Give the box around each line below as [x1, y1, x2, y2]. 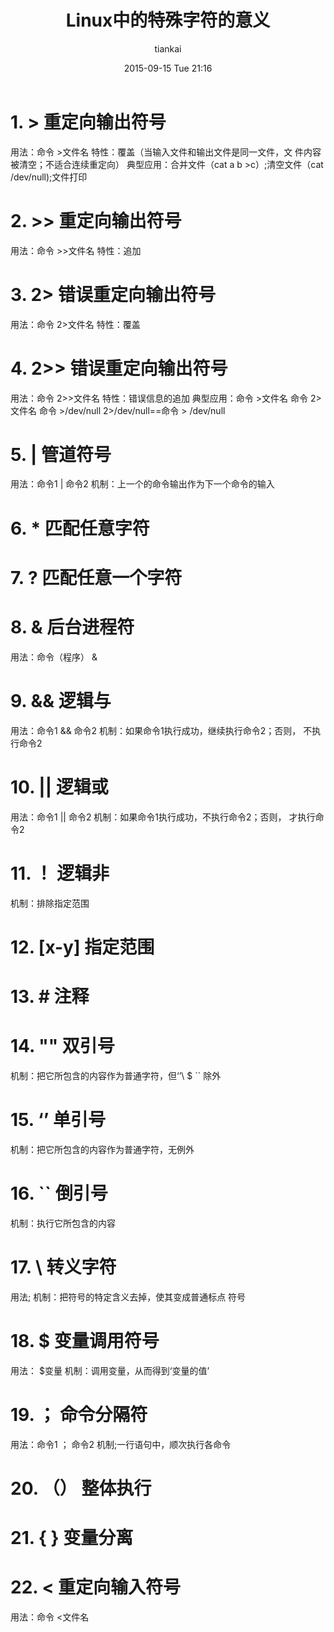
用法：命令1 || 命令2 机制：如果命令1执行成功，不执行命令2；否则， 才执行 [10, 811, 316, 823]
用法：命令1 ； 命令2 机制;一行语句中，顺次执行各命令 [10, 1438, 232, 1450]
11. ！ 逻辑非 [10, 862, 110, 885]
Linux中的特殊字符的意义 [65, 9, 271, 32]
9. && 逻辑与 [10, 689, 112, 712]
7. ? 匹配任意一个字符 [10, 566, 183, 589]
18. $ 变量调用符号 [10, 1329, 160, 1352]
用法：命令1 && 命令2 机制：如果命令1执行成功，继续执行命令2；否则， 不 [10, 724, 313, 736]
